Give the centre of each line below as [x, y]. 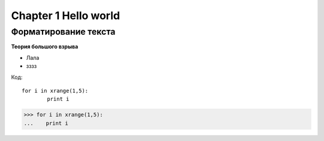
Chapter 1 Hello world [65, 16]
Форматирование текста [63, 32]
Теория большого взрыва [45, 47]
